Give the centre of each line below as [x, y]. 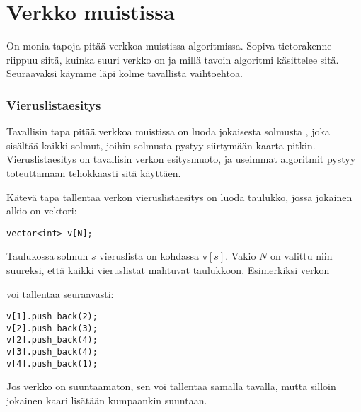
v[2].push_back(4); [52, 340]
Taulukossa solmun [47, 256]
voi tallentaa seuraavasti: [60, 293]
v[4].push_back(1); [52, 364]
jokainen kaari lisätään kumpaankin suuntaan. [107, 400]
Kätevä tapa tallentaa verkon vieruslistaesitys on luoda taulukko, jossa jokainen [179, 196]
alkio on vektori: [42, 211]
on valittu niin [302, 256]
